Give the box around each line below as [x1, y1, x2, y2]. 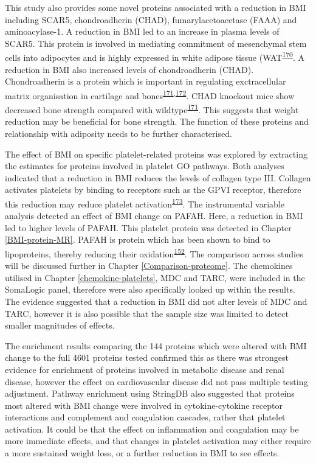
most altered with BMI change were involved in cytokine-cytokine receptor [5, 399, 283, 411]
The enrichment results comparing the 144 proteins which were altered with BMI [5, 339, 307, 352]
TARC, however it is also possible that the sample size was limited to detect [5, 307, 289, 319]
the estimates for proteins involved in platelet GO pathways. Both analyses [5, 159, 284, 172]
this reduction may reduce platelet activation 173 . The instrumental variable [5, 195, 284, 210]
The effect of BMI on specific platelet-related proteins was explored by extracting [5, 147, 307, 160]
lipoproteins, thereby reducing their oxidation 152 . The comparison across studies [5, 245, 303, 260]
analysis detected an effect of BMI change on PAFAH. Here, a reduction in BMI [5, 209, 303, 222]
